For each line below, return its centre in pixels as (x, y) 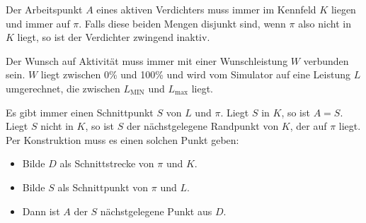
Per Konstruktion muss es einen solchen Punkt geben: (122, 139)
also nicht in (325, 23)
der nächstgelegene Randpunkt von (202, 126)
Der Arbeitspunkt (44, 9)
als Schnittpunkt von (103, 187)
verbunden (326, 60)
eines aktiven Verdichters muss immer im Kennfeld (206, 9)
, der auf (308, 126)
